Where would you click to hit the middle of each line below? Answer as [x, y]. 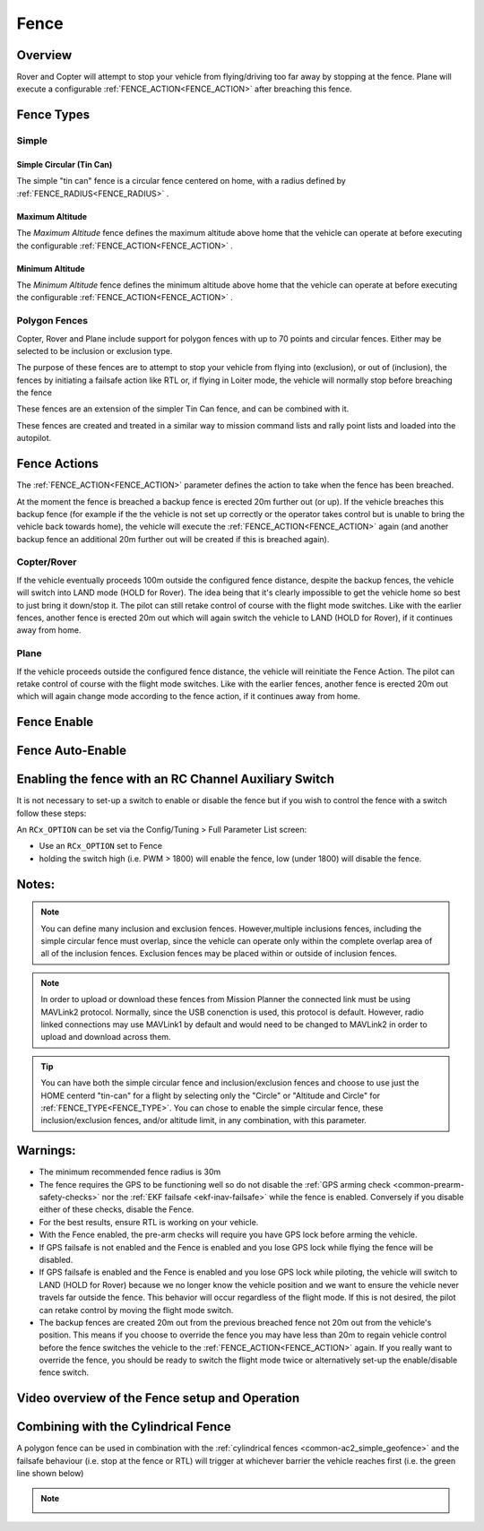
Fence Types [53, 115]
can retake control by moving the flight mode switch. [136, 1310]
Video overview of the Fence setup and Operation [158, 1398]
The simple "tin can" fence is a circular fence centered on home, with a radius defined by [181, 181]
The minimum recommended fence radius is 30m [130, 1172]
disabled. [56, 1259]
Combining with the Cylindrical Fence [124, 1427]
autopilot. [34, 438]
